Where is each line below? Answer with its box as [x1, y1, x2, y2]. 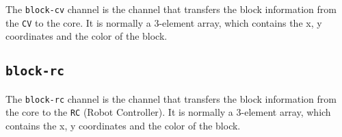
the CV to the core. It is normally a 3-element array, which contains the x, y [5, 15, 322, 29]
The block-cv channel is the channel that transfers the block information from [5, 2, 337, 16]
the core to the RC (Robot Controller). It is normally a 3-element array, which [5, 105, 331, 119]
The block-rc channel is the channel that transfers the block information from [5, 91, 337, 105]
